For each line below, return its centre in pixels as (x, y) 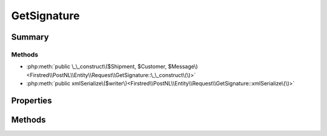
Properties (31, 100)
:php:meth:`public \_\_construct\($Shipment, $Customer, (97, 67)
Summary (30, 37)
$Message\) (183, 67)
